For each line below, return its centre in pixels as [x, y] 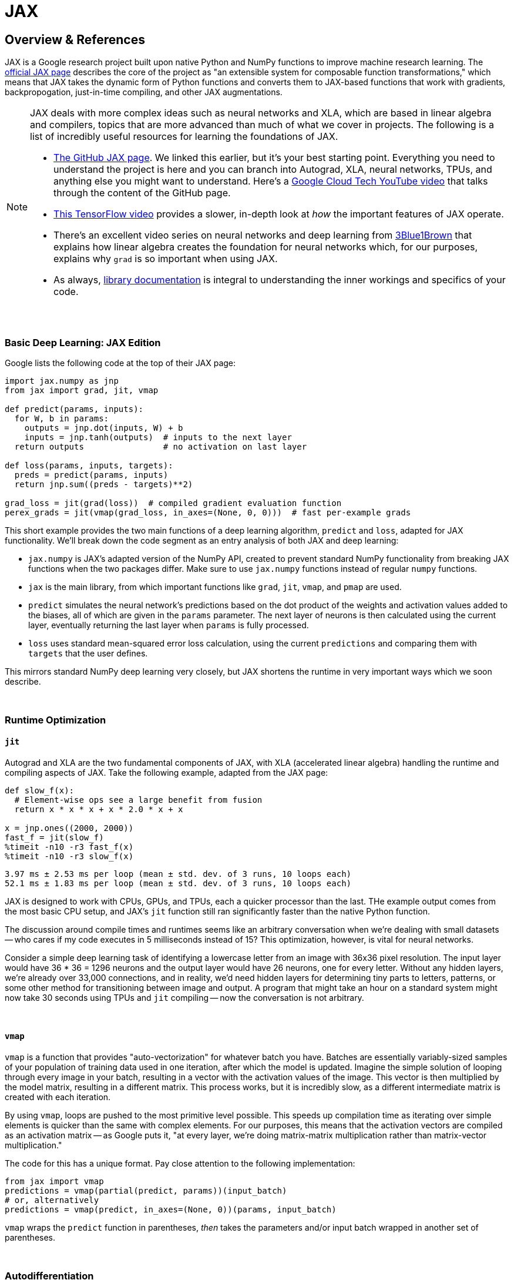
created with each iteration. [58, 1097]
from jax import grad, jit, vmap [82, 390]
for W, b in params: [62, 418]
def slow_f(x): [40, 790]
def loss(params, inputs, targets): [89, 465]
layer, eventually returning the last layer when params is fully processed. [169, 625]
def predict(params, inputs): [74, 409]
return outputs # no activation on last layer [161, 446]
